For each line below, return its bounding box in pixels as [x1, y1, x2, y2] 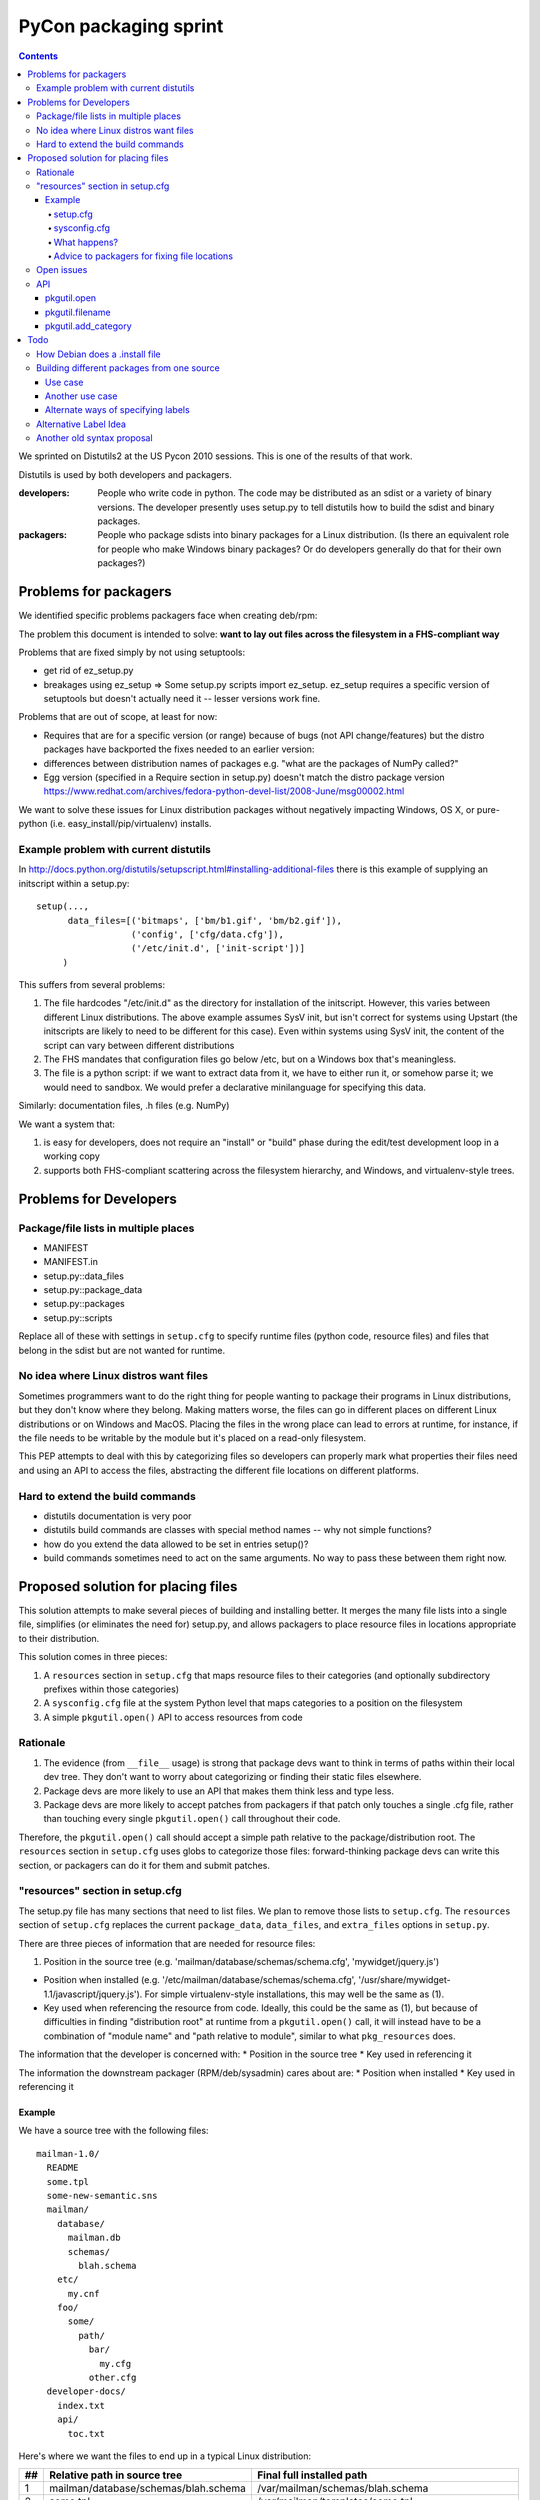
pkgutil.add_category [45, 320, 132, 332]
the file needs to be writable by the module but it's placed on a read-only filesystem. [18, 1431, 367, 1444]
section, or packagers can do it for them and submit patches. [18, 1859, 270, 1871]
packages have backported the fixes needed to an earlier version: [43, 743, 315, 755]
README [46, 2162, 79, 2174]
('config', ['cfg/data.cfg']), [130, 928, 285, 940]
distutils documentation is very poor [43, 1510, 192, 1522]
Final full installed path [256, 2468, 368, 2482]
